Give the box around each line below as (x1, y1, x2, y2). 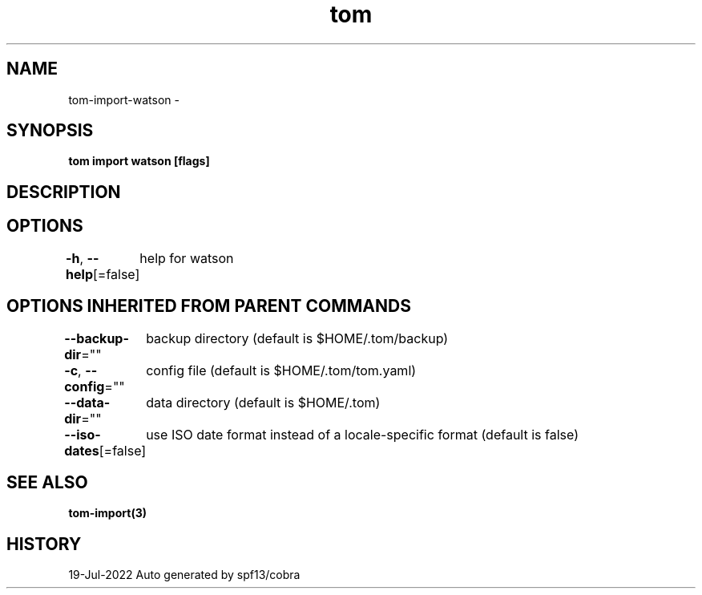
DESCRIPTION (6, 181, 121, 202)
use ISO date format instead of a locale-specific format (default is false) (146, 426, 579, 443)
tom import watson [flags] (68, 154, 210, 168)
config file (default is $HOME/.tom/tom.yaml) (146, 362, 417, 378)
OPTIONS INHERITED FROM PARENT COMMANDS (6, 296, 411, 317)
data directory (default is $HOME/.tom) (146, 394, 381, 411)
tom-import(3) (68, 506, 147, 520)
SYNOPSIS (6, 120, 94, 141)
